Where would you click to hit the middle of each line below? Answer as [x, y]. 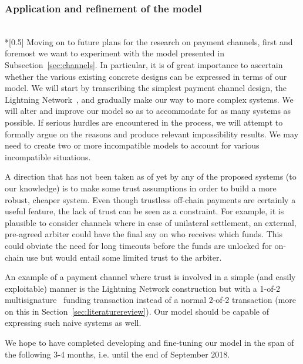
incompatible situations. [48, 156]
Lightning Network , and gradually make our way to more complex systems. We [149, 99]
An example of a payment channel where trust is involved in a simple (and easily [150, 277]
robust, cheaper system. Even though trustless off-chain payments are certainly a [150, 199]
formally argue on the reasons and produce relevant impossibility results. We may [152, 134]
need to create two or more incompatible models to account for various [132, 145]
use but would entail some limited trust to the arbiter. [124, 257]
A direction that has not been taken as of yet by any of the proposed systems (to [151, 176]
